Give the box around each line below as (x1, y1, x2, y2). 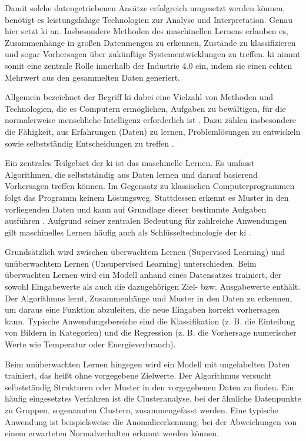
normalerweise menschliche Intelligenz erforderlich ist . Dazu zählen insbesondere (5, 114, 297, 126)
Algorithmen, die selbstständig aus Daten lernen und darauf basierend (5, 168, 258, 180)
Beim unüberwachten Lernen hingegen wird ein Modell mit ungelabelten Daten (5, 357, 290, 370)
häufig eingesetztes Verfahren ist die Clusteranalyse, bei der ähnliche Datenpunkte (5, 392, 301, 404)
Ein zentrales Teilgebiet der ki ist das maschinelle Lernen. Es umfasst (5, 157, 255, 169)
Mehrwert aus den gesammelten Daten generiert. (5, 71, 180, 83)
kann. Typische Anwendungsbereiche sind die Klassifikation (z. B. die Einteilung (5, 314, 295, 327)
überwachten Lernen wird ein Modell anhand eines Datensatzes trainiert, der (5, 268, 282, 281)
